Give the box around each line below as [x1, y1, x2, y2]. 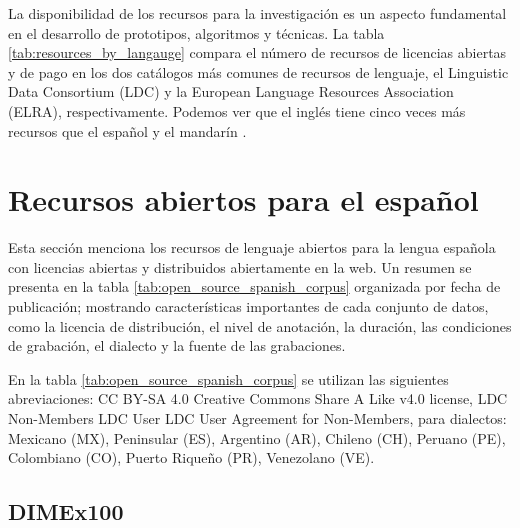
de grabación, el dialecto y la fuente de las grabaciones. [8, 335, 346, 356]
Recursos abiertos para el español [8, 179, 479, 220]
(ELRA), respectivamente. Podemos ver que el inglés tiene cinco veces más [8, 100, 466, 121]
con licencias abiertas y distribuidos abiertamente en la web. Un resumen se [8, 256, 472, 277]
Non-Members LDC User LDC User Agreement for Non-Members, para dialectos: [8, 408, 507, 429]
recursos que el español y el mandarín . [8, 120, 247, 141]
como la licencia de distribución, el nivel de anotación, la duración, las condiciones [8, 315, 512, 336]
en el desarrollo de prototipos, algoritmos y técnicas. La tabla [8, 22, 385, 43]
